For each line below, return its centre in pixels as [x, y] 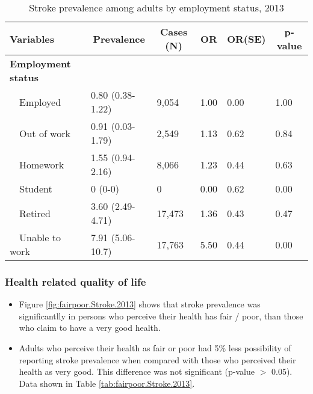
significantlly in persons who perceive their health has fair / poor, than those [161, 316]
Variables [32, 38]
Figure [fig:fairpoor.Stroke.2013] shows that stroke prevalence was [140, 304]
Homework [42, 164]
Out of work [45, 133]
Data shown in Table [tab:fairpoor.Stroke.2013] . [107, 383]
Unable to [40, 237]
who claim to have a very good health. [90, 328]
